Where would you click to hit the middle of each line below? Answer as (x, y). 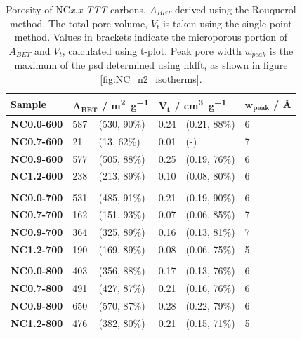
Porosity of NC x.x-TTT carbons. (76, 9)
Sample (28, 104)
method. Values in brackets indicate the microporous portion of (151, 37)
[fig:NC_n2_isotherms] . (151, 78)
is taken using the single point (227, 23)
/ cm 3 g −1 (201, 105)
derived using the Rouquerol (236, 9)
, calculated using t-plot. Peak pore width (152, 50)
